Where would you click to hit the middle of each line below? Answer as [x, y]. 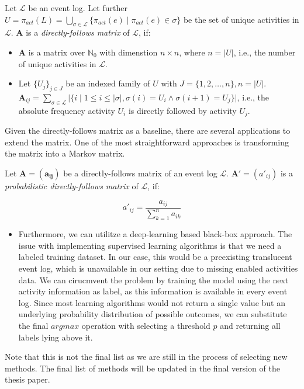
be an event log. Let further [78, 8]
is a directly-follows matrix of [78, 32]
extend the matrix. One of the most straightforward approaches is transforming [147, 142]
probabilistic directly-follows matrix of [72, 186]
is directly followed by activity [182, 110]
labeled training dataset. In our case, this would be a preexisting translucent [155, 257]
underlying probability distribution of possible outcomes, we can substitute [153, 314]
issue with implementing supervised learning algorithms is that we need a [150, 245]
